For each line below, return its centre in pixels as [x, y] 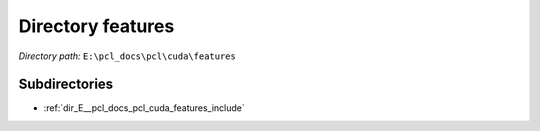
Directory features [96, 26]
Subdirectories [66, 84]
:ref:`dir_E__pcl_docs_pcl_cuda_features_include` [144, 108]
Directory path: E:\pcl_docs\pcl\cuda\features [127, 56]
